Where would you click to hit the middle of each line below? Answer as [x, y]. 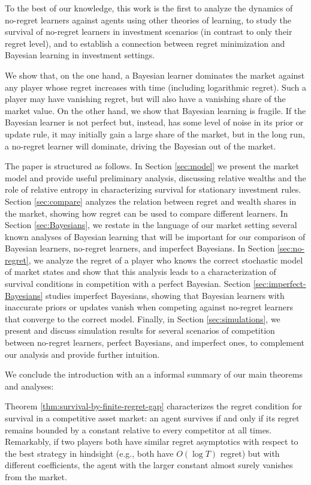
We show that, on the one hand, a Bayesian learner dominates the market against [155, 75]
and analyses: [29, 386]
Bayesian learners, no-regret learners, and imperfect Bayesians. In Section [140, 248]
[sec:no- [291, 248]
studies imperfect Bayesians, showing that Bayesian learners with [165, 295]
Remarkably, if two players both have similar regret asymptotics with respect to [152, 441]
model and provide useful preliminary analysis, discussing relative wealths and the [155, 177]
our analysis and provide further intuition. [82, 354]
